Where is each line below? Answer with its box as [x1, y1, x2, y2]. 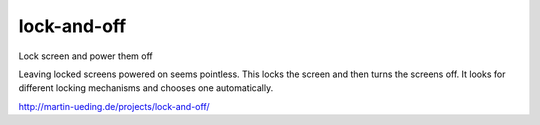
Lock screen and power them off [18, 50, 154, 62]
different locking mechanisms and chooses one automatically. [18, 82, 274, 94]
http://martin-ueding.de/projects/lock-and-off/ [18, 100, 210, 112]
